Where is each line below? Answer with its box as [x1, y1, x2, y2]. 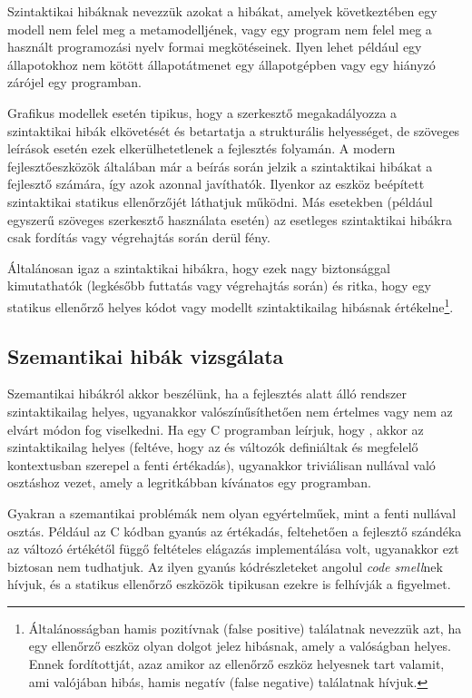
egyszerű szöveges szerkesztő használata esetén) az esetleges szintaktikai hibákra [7, 210, 452, 229]
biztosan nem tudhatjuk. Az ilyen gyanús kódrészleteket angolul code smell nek [7, 556, 443, 575]
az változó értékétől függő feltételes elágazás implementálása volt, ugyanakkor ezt [7, 539, 459, 558]
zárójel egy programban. [7, 73, 142, 92]
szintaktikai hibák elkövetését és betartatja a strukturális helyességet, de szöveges [7, 121, 460, 140]
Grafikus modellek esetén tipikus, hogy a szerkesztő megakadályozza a [7, 103, 398, 122]
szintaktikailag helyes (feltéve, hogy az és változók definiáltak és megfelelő [7, 437, 418, 457]
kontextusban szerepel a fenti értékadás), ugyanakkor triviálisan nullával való [7, 455, 436, 474]
